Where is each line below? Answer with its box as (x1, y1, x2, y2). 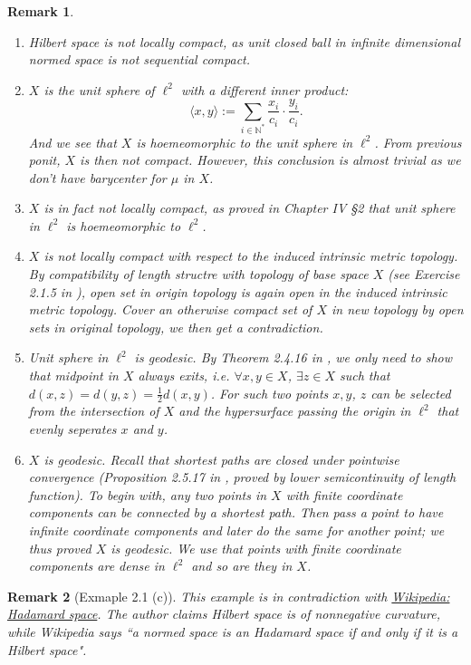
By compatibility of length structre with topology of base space (28, 265, 369, 284)
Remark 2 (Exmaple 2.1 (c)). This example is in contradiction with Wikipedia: (7, 586, 450, 605)
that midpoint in (28, 366, 119, 385)
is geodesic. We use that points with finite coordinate (111, 538, 401, 557)
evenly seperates (28, 419, 117, 439)
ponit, (28, 150, 61, 169)
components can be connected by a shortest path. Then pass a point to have (28, 503, 444, 522)
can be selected (370, 383, 451, 402)
